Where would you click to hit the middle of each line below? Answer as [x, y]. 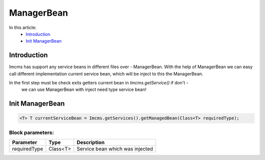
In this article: [23, 27]
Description [91, 142]
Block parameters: [31, 133]
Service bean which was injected [115, 149]
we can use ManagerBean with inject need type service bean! [84, 90]
